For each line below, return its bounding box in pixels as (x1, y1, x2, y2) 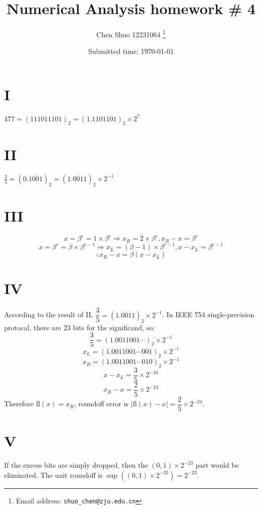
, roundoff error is (74, 398, 128, 409)
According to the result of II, (4, 309, 93, 320)
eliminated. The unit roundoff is (4, 469, 103, 480)
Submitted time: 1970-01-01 (88, 46, 174, 56)
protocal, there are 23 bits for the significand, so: (4, 322, 155, 332)
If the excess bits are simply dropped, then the (4, 460, 148, 470)
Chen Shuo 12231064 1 (96, 28, 166, 39)
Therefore (4, 398, 34, 409)
